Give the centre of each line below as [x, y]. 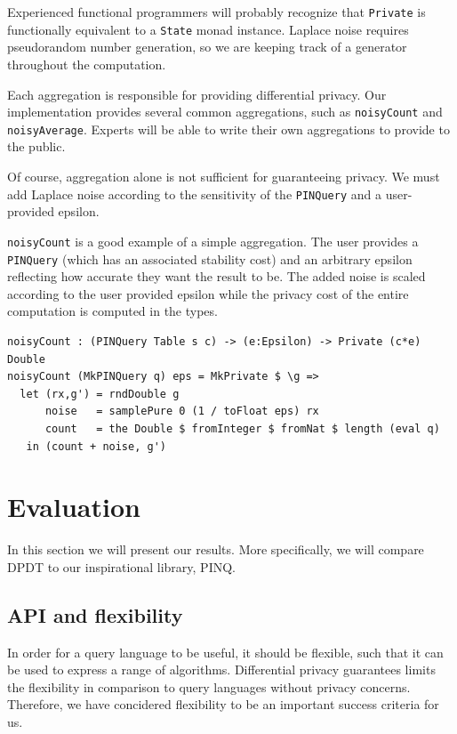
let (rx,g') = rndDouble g [100, 394]
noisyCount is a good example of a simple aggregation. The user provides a [213, 241]
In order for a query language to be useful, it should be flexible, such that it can [225, 652]
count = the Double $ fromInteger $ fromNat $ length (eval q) [242, 428]
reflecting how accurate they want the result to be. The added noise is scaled [216, 276]
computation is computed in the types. [112, 311]
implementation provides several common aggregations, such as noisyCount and [225, 112]
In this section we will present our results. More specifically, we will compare [216, 549]
